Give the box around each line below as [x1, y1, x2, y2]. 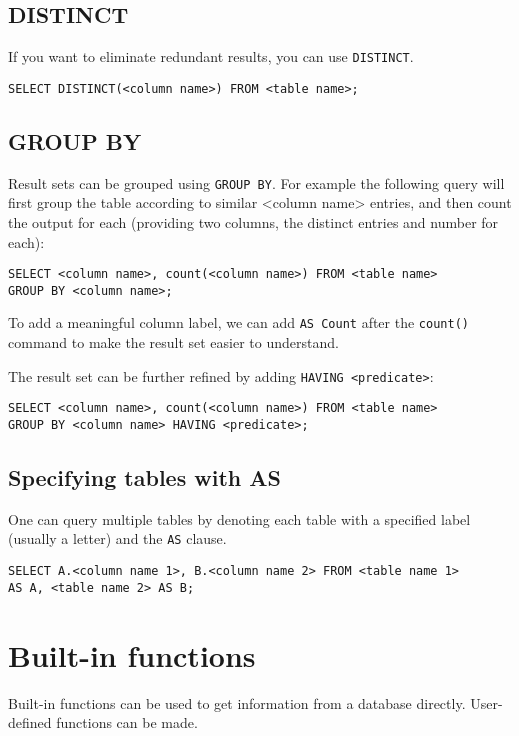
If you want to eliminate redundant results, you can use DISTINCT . [8, 46, 414, 67]
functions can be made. [56, 712, 198, 733]
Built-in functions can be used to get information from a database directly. [8, 692, 466, 713]
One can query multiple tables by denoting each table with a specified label [8, 508, 471, 529]
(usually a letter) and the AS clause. [8, 528, 227, 549]
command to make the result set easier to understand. [8, 332, 339, 353]
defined [8, 712, 52, 733]
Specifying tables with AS [8, 462, 281, 493]
